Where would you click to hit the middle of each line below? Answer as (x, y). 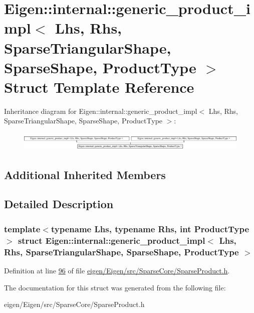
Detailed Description (59, 204)
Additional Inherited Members (85, 174)
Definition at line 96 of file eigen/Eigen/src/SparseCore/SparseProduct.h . (117, 270)
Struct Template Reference (99, 87)
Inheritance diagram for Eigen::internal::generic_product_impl (101, 111)
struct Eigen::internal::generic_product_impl (111, 240)
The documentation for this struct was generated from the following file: (115, 287)
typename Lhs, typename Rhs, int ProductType (150, 228)
